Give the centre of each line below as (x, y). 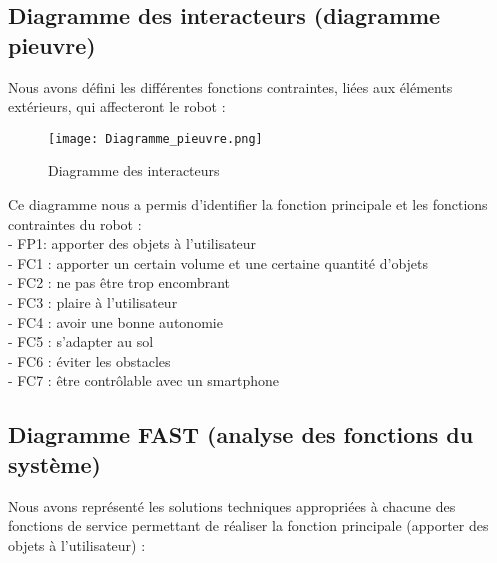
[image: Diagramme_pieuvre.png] (155, 138)
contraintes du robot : (75, 223)
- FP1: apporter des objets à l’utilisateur (132, 243)
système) (54, 463)
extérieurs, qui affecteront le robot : (117, 106)
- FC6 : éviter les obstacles (89, 360)
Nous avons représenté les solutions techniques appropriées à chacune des (232, 505)
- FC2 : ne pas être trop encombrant (119, 282)
